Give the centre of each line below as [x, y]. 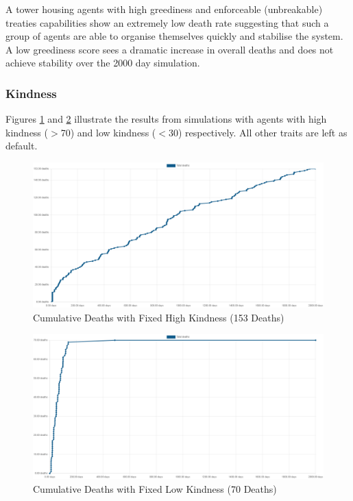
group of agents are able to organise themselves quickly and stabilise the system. [174, 36]
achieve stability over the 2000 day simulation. [103, 63]
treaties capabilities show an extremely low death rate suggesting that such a [167, 22]
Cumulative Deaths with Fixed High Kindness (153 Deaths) [159, 317]
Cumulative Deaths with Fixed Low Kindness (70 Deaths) [155, 488]
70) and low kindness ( [108, 132]
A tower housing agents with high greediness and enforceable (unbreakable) [164, 9]
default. [22, 146]
